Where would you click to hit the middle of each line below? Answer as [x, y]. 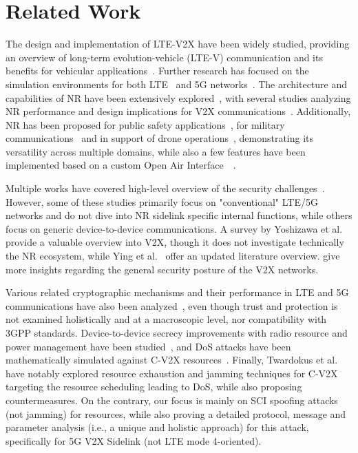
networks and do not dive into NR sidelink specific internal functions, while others [179, 215]
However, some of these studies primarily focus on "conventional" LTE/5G [162, 201]
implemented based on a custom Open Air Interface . [121, 165]
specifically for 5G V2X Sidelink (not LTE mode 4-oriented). [134, 440]
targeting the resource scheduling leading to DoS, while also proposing [154, 387]
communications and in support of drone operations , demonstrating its [160, 138]
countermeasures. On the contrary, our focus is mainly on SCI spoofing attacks [172, 400]
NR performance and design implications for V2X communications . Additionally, [178, 111]
